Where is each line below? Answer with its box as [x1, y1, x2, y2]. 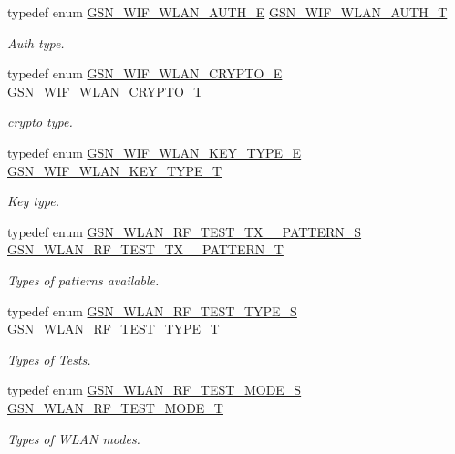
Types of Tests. [7, 349, 91, 368]
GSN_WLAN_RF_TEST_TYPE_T [7, 319, 220, 338]
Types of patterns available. [7, 270, 160, 289]
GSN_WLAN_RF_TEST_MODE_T [7, 397, 223, 417]
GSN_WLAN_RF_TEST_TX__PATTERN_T [7, 240, 284, 259]
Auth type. [7, 33, 65, 52]
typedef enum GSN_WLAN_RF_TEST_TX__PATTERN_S [7, 222, 362, 241]
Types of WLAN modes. [7, 428, 140, 448]
